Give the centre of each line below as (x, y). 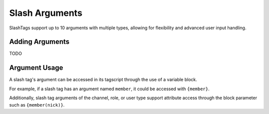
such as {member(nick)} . (37, 105)
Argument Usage (36, 68)
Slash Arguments (46, 13)
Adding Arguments (39, 42)
